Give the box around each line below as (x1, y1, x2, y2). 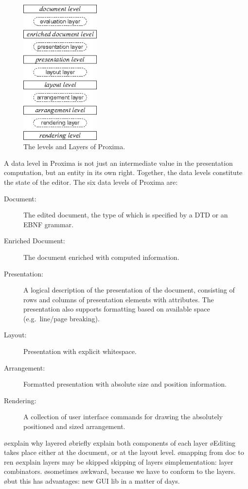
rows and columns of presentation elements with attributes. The (23, 294, 214, 304)
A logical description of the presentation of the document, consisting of (23, 285, 235, 295)
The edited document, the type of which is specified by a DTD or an (23, 210, 228, 220)
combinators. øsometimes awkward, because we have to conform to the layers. (4, 466, 236, 476)
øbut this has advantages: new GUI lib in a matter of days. (4, 476, 180, 486)
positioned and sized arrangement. (23, 421, 125, 431)
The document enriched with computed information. (23, 252, 179, 262)
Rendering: (4, 395, 36, 405)
